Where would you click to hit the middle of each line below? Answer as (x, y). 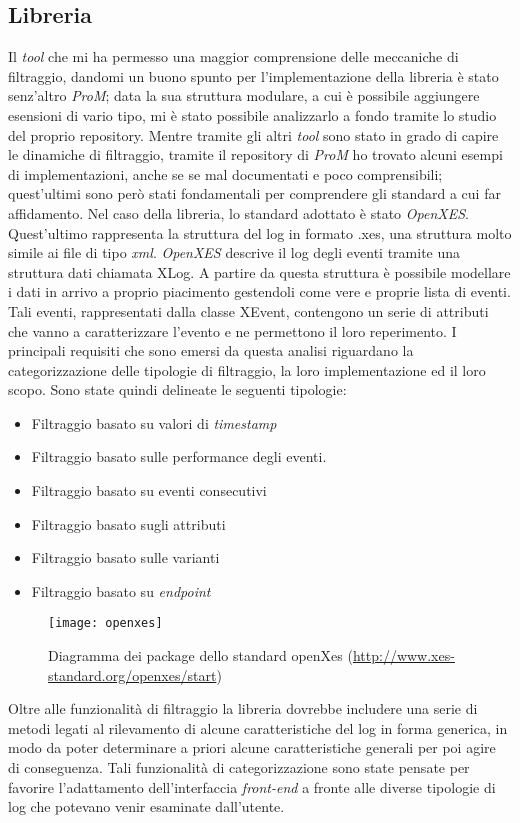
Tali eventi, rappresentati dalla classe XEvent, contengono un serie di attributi (248, 310)
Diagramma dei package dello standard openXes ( (200, 655)
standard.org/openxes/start (132, 674)
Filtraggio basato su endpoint (121, 590)
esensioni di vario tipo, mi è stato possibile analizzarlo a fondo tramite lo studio (252, 114)
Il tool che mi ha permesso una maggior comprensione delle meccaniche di (233, 56)
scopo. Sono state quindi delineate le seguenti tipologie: (177, 389)
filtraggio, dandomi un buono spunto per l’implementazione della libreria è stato (253, 75)
